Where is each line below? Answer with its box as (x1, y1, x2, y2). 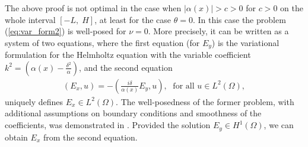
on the (280, 2, 303, 14)
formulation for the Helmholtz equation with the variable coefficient (5, 48, 251, 61)
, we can (263, 119, 294, 131)
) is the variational (211, 36, 280, 48)
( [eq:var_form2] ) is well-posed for (5, 25, 126, 37)
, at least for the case (94, 13, 172, 25)
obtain (5, 130, 28, 143)
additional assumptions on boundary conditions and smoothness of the (5, 107, 262, 119)
